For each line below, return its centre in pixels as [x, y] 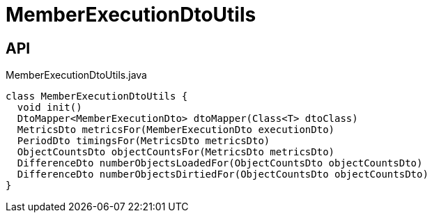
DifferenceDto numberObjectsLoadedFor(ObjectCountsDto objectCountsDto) [220, 163]
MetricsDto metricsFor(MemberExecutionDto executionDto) [176, 130]
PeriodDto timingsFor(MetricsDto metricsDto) [144, 141]
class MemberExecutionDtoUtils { [97, 96]
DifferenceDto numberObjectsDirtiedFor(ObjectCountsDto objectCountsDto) [223, 174]
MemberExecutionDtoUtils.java [76, 75]
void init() [49, 108]
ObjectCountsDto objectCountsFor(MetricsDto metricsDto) [176, 152]
